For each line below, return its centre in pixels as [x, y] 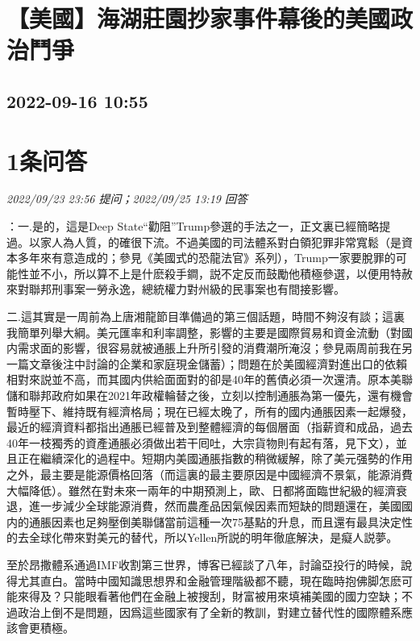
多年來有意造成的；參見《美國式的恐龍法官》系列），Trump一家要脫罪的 [206, 258]
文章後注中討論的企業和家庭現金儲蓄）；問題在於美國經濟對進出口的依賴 [218, 363]
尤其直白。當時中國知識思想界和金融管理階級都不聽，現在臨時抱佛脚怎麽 [209, 580]
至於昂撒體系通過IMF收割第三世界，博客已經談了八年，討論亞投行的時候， [204, 564]
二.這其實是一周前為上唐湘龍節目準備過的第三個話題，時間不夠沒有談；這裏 [206, 316]
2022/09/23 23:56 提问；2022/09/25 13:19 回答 [127, 199]
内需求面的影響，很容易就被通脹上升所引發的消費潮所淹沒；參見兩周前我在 [204, 348]
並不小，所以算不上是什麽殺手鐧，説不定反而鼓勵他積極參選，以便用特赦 [220, 273]
